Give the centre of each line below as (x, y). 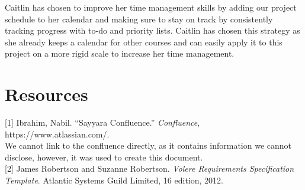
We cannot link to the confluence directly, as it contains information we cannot (148, 145)
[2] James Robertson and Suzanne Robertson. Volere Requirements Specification (150, 168)
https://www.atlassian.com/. (57, 134)
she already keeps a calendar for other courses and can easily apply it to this (144, 42)
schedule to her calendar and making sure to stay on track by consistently (139, 19)
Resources (46, 94)
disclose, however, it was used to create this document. (104, 157)
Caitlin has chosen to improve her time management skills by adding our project (151, 7)
